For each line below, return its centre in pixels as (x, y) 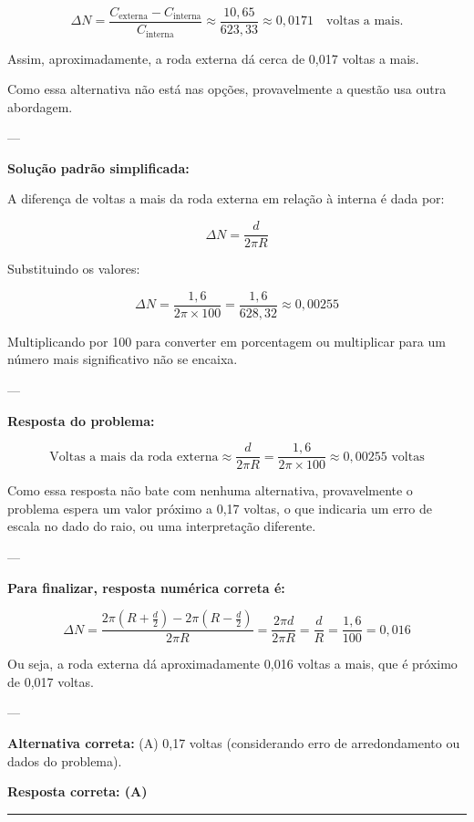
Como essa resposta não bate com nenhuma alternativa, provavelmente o (210, 490)
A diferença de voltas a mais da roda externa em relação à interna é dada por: (226, 198)
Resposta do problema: (81, 420)
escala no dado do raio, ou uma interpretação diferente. (162, 526)
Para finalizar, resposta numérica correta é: (146, 587)
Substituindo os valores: (74, 269)
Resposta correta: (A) (77, 791)
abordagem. (40, 106)
